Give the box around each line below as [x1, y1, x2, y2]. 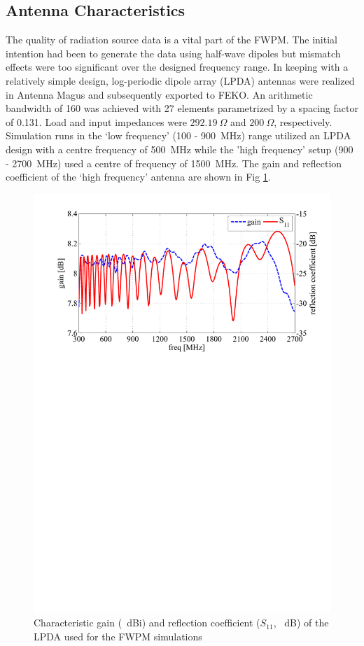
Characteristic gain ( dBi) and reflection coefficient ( [34, 615, 260, 630]
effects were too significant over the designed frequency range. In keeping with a [6, 59, 349, 74]
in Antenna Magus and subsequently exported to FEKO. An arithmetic [6, 87, 313, 101]
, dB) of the [273, 615, 329, 630]
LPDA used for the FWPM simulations [34, 629, 202, 644]
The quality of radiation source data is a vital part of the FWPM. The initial [6, 32, 337, 47]
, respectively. [274, 114, 332, 129]
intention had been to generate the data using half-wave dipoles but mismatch [6, 45, 341, 60]
